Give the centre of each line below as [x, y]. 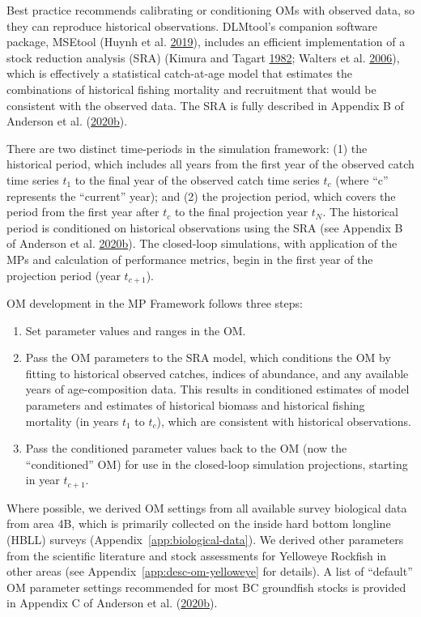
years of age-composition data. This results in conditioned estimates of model [217, 389]
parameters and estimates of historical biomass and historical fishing [195, 404]
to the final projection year [241, 212]
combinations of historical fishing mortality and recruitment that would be [191, 89]
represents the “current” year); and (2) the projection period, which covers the [201, 196]
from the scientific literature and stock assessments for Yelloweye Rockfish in [197, 555]
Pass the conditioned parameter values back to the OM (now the [186, 448]
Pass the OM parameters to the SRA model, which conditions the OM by [208, 357]
